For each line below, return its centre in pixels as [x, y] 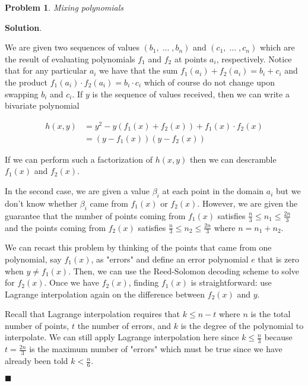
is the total [271, 314]
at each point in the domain [213, 191]
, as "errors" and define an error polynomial [170, 259]
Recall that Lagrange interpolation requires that [93, 314]
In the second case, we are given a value [77, 191]
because [278, 337]
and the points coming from [55, 227]
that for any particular [46, 70]
